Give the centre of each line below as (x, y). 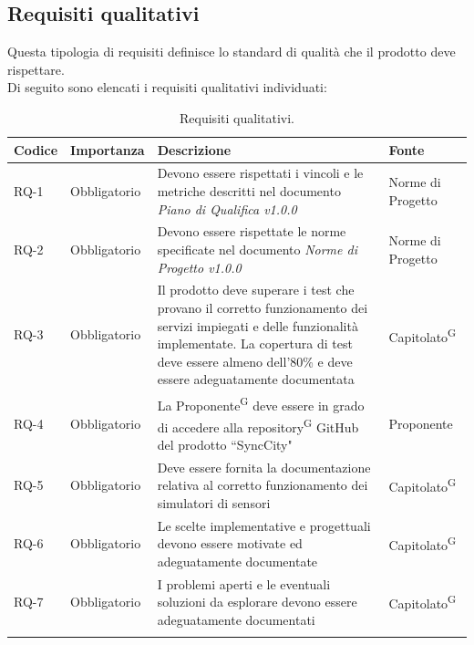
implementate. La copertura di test (255, 343)
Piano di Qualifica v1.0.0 (227, 208)
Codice (36, 149)
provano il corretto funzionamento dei (263, 308)
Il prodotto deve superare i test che (256, 290)
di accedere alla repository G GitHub (258, 425)
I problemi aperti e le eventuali (244, 583)
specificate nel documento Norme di (257, 250)
